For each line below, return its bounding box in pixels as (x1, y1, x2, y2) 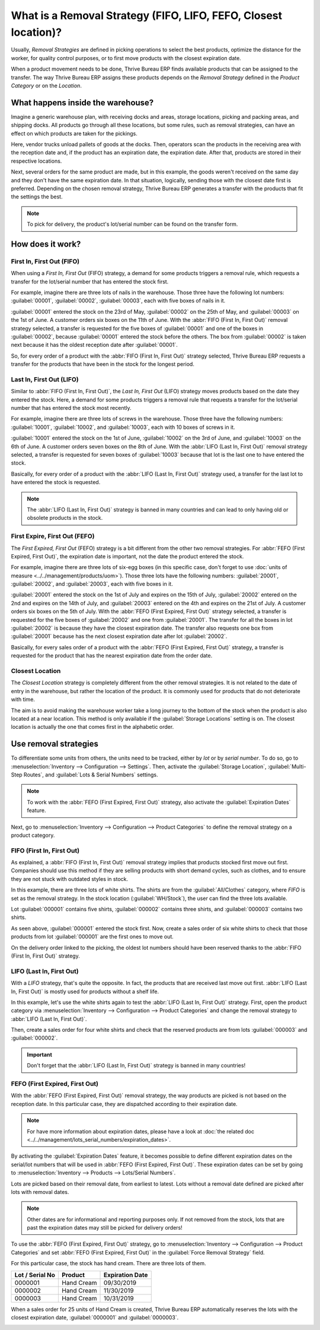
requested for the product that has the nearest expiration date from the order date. (11, 652, 213, 659)
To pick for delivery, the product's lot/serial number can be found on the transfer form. (27, 220, 238, 228)
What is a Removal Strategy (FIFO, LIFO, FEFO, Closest (11, 9, 283, 22)
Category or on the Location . (11, 82, 82, 89)
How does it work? (11, 239, 81, 249)
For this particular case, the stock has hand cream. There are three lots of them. (11, 1260, 206, 1267)
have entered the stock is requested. (11, 479, 101, 486)
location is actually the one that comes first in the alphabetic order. (11, 724, 174, 731)
